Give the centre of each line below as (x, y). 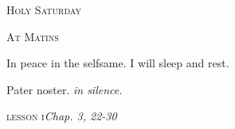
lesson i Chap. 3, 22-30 (62, 116)
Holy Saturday (44, 9)
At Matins (33, 36)
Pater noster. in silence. (65, 89)
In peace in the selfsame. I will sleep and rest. (118, 63)
